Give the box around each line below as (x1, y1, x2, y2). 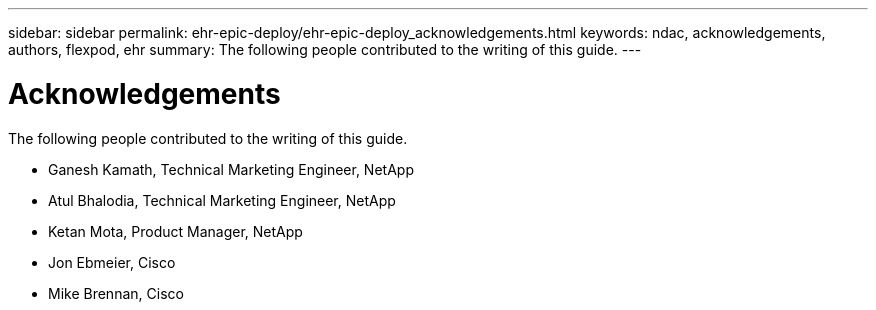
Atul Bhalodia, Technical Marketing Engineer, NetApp (48, 191, 396, 209)
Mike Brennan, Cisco (48, 284, 184, 302)
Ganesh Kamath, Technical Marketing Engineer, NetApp (48, 160, 414, 178)
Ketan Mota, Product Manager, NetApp (48, 222, 303, 240)
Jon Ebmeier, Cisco (48, 253, 176, 271)
